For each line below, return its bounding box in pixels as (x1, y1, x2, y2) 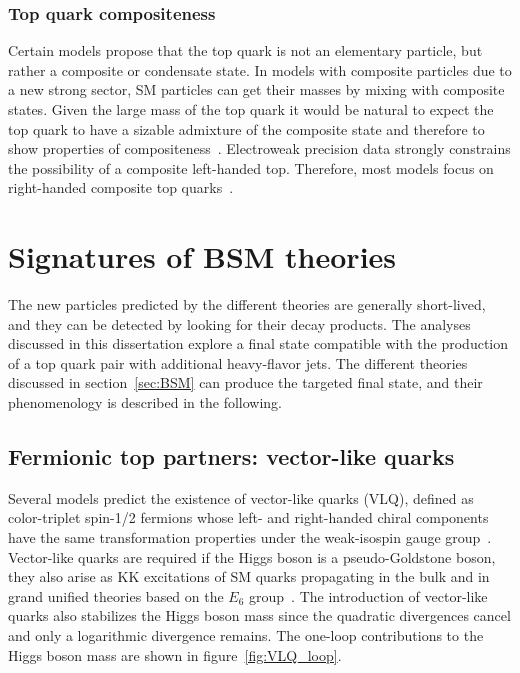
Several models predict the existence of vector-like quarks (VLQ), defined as (8, 487, 474, 508)
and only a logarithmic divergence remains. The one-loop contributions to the (8, 625, 484, 646)
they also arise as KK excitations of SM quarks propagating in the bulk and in (8, 566, 490, 587)
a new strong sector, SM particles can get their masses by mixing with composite (8, 79, 505, 100)
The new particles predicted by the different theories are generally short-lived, (8, 294, 486, 315)
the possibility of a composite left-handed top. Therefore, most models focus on (8, 157, 494, 178)
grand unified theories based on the (8, 585, 224, 606)
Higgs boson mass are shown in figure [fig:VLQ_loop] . (8, 644, 342, 665)
